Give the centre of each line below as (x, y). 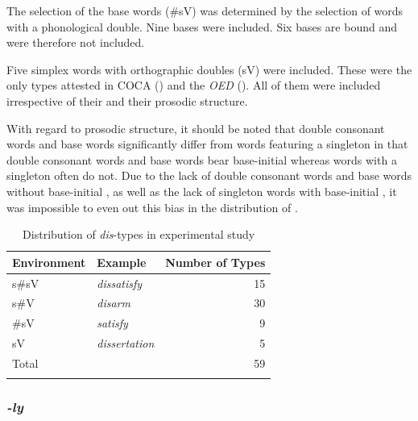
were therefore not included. (76, 42)
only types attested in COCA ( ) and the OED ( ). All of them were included (194, 85)
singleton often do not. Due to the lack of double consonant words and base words (209, 175)
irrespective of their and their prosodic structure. (127, 100)
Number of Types (215, 262)
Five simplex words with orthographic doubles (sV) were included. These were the (209, 69)
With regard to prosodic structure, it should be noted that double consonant (196, 128)
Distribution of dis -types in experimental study (139, 234)
